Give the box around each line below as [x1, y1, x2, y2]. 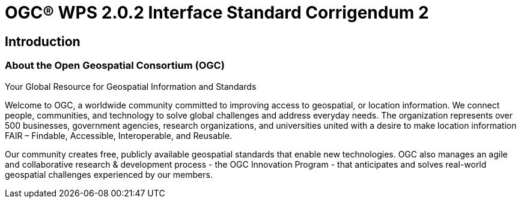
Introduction [5, 34, 81, 49]
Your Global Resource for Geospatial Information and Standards [5, 81, 257, 92]
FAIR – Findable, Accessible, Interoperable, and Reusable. [5, 130, 233, 141]
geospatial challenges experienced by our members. [5, 169, 213, 180]
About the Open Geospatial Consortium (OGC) [5, 59, 225, 72]
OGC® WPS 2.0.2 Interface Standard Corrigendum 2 [5, 2, 429, 23]
